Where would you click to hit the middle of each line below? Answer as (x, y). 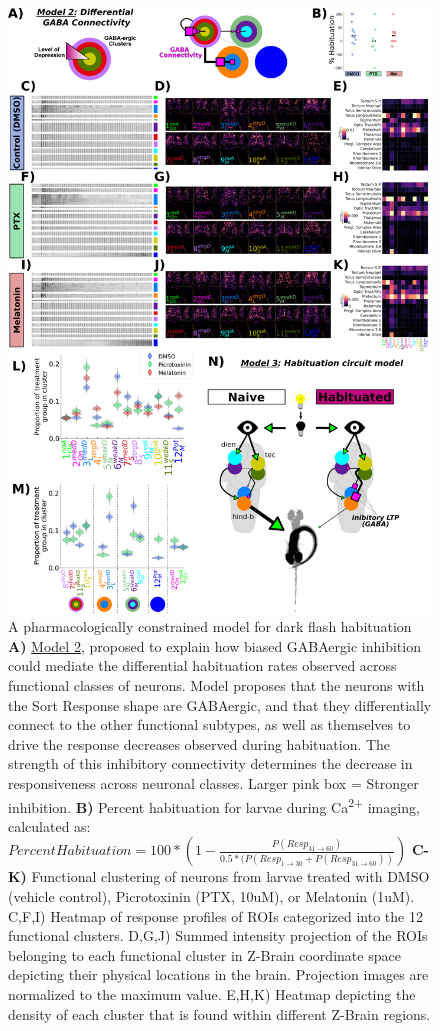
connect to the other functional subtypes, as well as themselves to (209, 724)
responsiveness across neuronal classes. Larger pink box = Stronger (213, 783)
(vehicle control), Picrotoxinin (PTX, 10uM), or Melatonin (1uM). (211, 896)
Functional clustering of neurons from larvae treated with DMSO (230, 876)
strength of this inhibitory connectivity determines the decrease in (210, 763)
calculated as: (49, 825)
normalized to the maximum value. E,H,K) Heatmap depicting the (212, 994)
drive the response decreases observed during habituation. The (199, 743)
